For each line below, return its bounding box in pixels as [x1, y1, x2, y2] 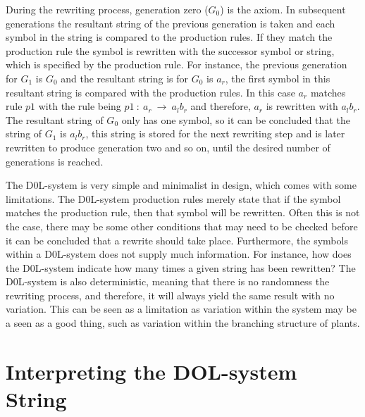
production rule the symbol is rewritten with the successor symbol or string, [6, 43, 335, 58]
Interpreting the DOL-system [6, 356, 297, 385]
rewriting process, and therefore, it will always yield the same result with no [6, 287, 335, 302]
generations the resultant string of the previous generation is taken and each [6, 15, 335, 30]
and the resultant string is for [61, 70, 189, 85]
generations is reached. [6, 154, 104, 168]
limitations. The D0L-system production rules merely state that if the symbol [6, 191, 341, 206]
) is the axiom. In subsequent [220, 2, 346, 16]
